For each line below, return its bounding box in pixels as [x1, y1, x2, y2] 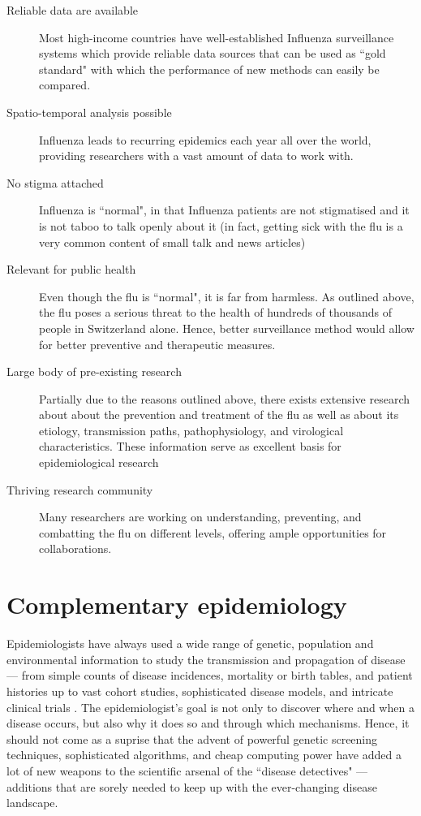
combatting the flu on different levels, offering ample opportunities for [39, 524, 387, 541]
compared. [39, 76, 91, 93]
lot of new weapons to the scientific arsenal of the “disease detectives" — [6, 762, 368, 779]
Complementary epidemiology [6, 588, 347, 621]
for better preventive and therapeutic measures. [39, 335, 276, 352]
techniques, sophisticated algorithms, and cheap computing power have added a [6, 746, 402, 763]
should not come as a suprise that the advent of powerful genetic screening [6, 730, 378, 747]
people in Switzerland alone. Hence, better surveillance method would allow [39, 319, 415, 336]
